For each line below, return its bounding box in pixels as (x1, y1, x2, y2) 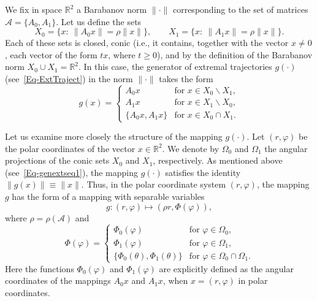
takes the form (159, 72, 213, 85)
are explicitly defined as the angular (159, 262, 294, 275)
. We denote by (162, 142, 220, 154)
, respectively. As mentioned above (153, 154, 283, 167)
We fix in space (5, 3, 63, 15)
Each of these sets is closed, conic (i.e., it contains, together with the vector (5, 36, 289, 49)
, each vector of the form (5, 48, 97, 61)
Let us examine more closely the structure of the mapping (5, 130, 223, 143)
